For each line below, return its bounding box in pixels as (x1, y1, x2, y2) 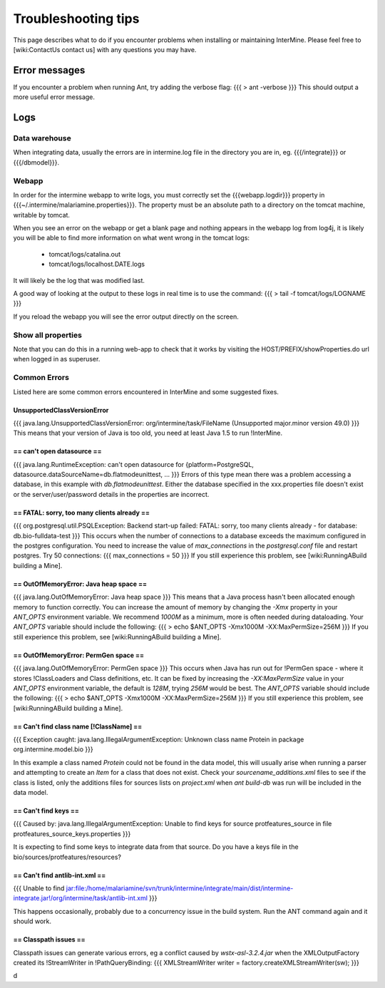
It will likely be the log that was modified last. (13, 276, 145, 284)
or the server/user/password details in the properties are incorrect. (13, 490, 210, 498)
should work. (13, 917, 52, 926)
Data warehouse (13, 133, 71, 143)
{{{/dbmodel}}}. (13, 158, 60, 167)
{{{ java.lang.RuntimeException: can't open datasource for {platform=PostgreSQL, (13, 460, 255, 468)
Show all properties (13, 330, 82, 340)
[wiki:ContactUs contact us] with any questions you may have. (13, 45, 197, 53)
